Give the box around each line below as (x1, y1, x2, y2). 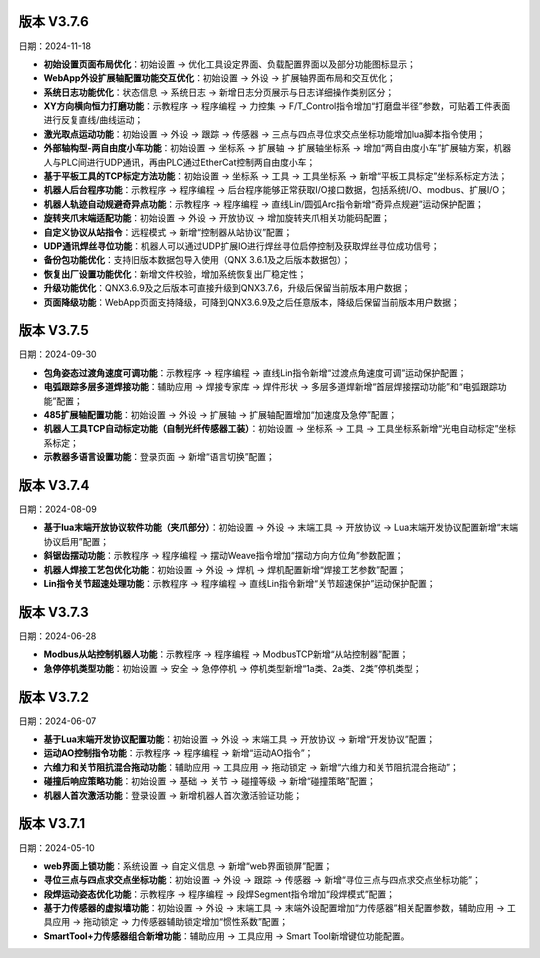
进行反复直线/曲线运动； (43, 114, 144, 126)
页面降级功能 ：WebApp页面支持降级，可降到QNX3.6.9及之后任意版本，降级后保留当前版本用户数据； (43, 296, 460, 308)
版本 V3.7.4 (18, 477, 90, 494)
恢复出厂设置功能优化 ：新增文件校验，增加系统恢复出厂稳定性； (43, 268, 307, 280)
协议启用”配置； (43, 535, 110, 547)
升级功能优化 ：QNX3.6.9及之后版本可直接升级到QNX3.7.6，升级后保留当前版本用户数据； (43, 282, 411, 294)
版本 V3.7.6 (18, 13, 89, 30)
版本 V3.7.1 (18, 815, 86, 832)
